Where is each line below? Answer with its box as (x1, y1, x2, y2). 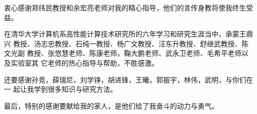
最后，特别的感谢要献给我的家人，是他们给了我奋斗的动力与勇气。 (4, 100, 218, 111)
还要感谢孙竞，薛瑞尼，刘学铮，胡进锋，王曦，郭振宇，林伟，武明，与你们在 (4, 74, 253, 84)
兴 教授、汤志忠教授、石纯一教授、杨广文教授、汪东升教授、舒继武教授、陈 (4, 38, 249, 48)
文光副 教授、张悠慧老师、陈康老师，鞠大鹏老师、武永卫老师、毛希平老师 (4, 48, 242, 58)
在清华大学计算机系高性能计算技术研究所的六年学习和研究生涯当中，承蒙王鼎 (4, 29, 253, 39)
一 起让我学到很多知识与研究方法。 (4, 84, 117, 94)
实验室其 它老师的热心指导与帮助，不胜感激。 (10, 57, 159, 68)
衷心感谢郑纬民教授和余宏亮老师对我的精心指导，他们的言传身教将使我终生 (4, 2, 246, 12)
